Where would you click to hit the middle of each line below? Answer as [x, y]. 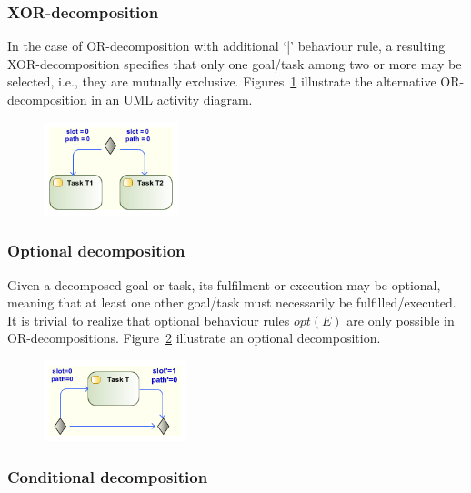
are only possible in [401, 320]
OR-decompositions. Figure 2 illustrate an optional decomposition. [194, 338]
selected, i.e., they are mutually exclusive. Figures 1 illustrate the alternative [222, 81]
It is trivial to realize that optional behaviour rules [149, 320]
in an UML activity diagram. [172, 99]
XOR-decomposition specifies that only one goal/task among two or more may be [235, 63]
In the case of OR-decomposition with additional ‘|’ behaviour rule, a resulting [226, 46]
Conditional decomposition [108, 476]
